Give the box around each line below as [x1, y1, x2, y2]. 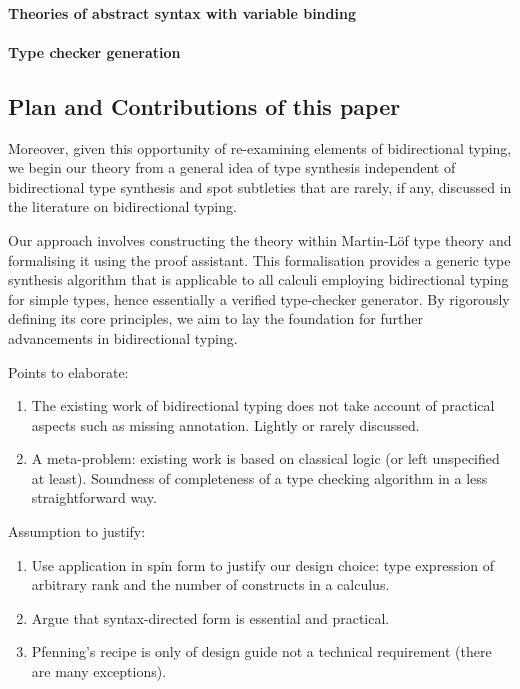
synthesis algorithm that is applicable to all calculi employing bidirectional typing [8, 269, 509, 290]
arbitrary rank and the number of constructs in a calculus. [31, 574, 390, 595]
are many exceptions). [31, 661, 167, 682]
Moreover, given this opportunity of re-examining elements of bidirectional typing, [8, 137, 512, 158]
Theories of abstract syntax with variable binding [8, 2, 356, 23]
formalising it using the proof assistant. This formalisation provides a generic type [8, 249, 511, 270]
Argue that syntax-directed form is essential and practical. [31, 607, 390, 628]
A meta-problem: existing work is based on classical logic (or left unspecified [31, 448, 500, 469]
